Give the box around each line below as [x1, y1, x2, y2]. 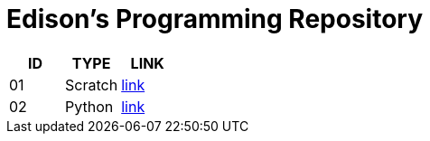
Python [65, 97, 114, 116]
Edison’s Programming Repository [6, 4, 424, 34]
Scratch [65, 75, 118, 94]
